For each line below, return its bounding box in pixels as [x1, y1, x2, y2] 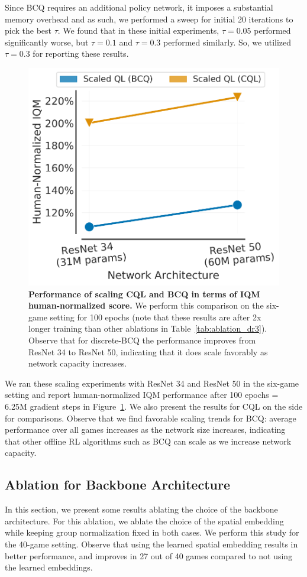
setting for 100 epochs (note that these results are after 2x [50, 310, 261, 323]
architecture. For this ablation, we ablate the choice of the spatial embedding [5, 514, 284, 527]
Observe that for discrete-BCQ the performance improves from [28, 334, 256, 346]
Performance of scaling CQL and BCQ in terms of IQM [28, 287, 260, 300]
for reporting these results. [33, 47, 129, 60]
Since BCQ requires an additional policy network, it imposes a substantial [5, 1, 273, 13]
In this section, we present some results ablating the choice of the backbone [5, 503, 278, 516]
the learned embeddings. [5, 561, 93, 573]
